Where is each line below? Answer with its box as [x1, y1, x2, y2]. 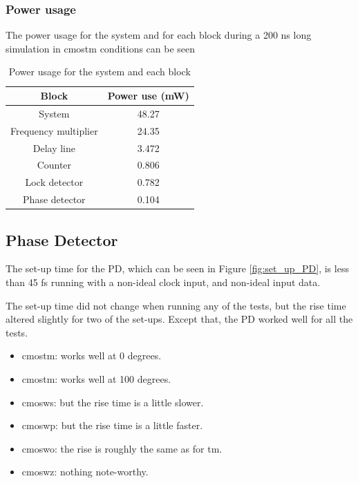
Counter [37, 158, 72, 172]
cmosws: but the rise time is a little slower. [21, 395, 204, 409]
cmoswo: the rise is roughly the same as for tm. [21, 441, 223, 455]
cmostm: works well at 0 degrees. [21, 348, 162, 363]
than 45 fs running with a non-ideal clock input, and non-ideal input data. [6, 274, 321, 289]
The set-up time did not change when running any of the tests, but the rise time [6, 298, 346, 312]
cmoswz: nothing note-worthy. [21, 464, 149, 479]
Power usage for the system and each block [8, 64, 191, 79]
